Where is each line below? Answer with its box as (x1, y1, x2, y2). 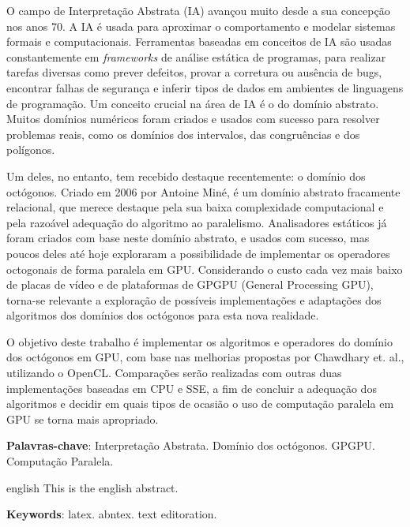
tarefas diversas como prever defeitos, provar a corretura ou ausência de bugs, (6, 64, 382, 80)
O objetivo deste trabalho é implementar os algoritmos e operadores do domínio (6, 333, 393, 349)
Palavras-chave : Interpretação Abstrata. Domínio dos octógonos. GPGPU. (6, 437, 375, 454)
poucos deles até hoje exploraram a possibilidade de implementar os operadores (6, 245, 390, 261)
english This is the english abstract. (6, 479, 179, 495)
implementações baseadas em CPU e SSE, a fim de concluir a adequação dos (6, 379, 377, 396)
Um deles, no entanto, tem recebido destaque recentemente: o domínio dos (6, 167, 366, 184)
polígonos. (6, 141, 55, 158)
